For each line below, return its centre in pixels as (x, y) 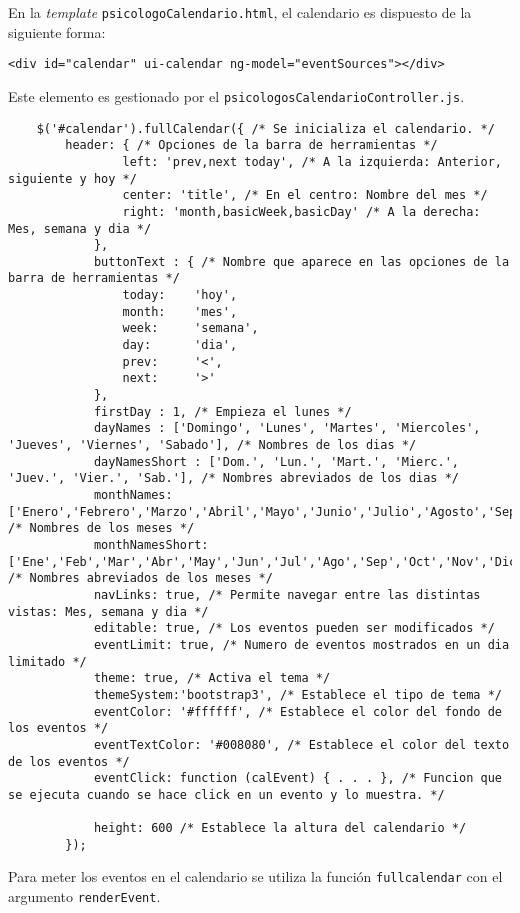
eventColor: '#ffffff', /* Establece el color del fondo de (297, 711)
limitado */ (47, 661)
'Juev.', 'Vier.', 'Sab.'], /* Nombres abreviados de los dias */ (234, 478)
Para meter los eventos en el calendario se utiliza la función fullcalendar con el (255, 876)
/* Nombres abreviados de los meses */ (140, 578)
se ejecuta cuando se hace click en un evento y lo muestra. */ (226, 794)
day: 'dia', (180, 345)
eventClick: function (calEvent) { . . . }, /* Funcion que (297, 778)
